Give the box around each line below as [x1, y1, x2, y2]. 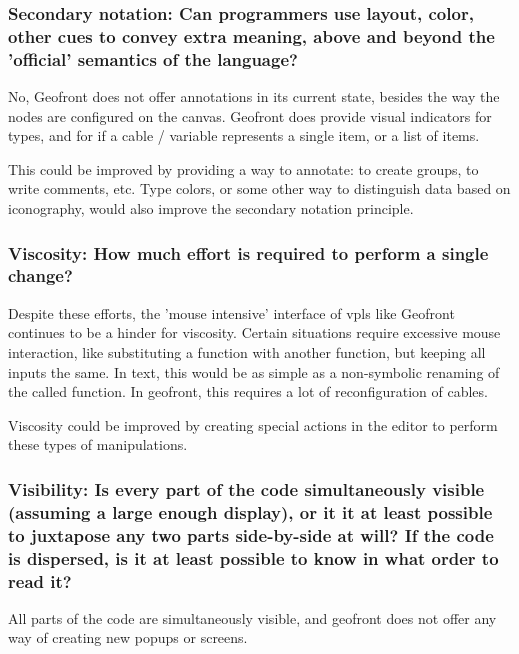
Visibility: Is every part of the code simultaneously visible [8, 476, 485, 501]
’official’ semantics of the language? [8, 46, 298, 71]
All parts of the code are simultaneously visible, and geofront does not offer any [8, 607, 497, 628]
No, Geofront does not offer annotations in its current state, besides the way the [8, 86, 500, 107]
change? [8, 263, 73, 288]
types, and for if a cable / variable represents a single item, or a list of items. [8, 125, 480, 146]
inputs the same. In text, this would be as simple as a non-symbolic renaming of [8, 361, 500, 382]
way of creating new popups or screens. [8, 627, 248, 648]
